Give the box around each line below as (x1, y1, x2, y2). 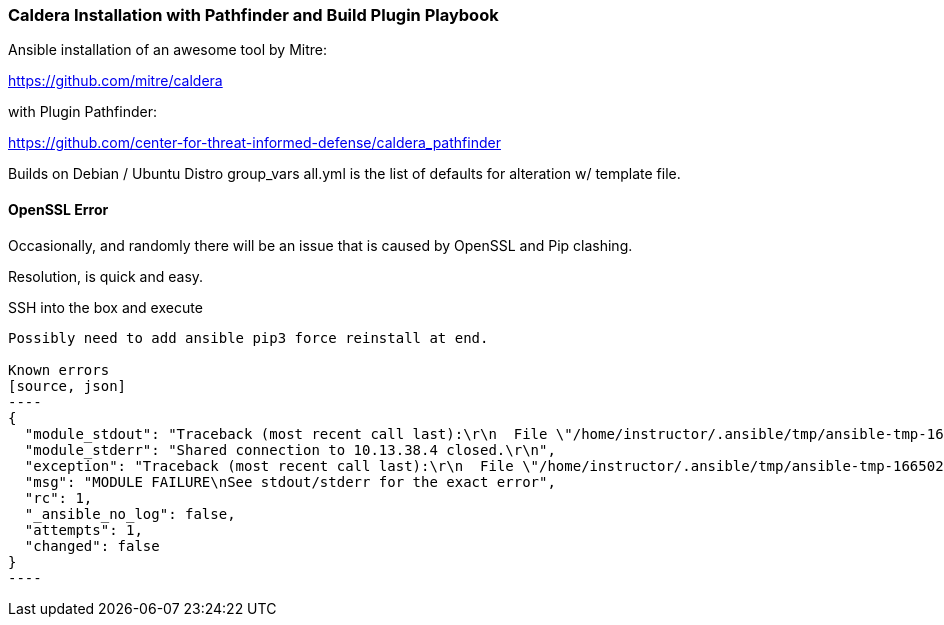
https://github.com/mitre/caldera (8, 72, 223, 90)
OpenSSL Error (8, 200, 109, 218)
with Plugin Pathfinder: (8, 103, 157, 121)
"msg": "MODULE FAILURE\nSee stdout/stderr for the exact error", (24, 473, 556, 490)
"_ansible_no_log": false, (24, 505, 236, 522)
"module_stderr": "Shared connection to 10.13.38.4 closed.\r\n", (24, 441, 556, 458)
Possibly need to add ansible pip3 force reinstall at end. (8, 329, 489, 346)
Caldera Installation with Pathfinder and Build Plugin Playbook (8, 5, 499, 25)
